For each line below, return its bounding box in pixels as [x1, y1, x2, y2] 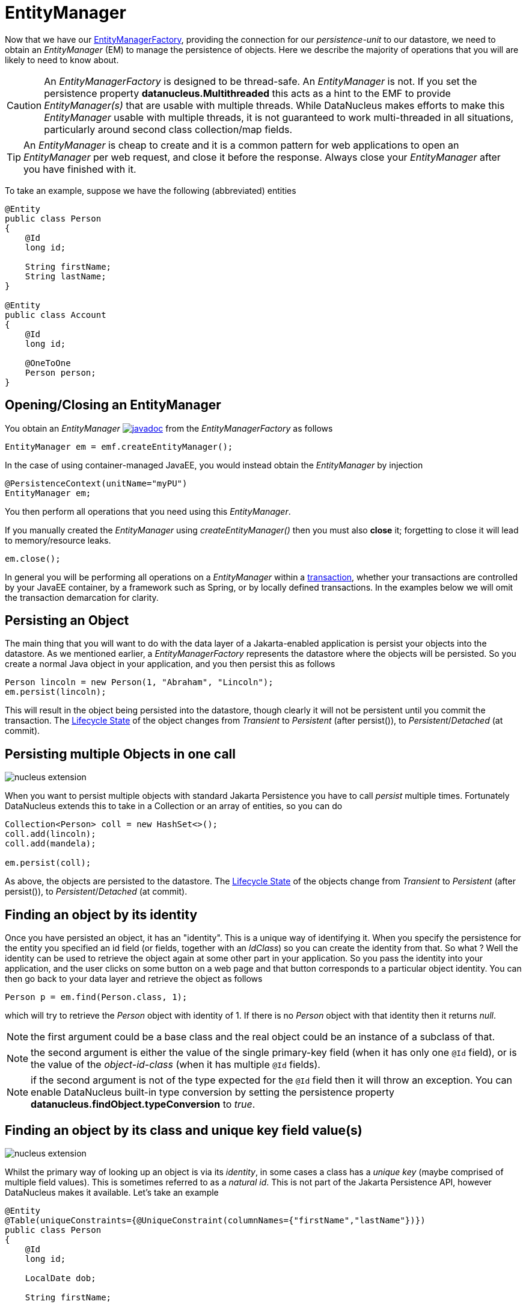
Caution [7, 99, 42, 111]
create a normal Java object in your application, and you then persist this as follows [5, 659, 335, 669]
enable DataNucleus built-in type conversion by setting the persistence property [31, 1086, 394, 1099]
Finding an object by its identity [5, 907, 198, 922]
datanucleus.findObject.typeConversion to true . [31, 1098, 255, 1111]
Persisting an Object [5, 613, 129, 629]
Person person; [25, 367, 96, 377]
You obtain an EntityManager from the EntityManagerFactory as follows [5, 423, 333, 433]
